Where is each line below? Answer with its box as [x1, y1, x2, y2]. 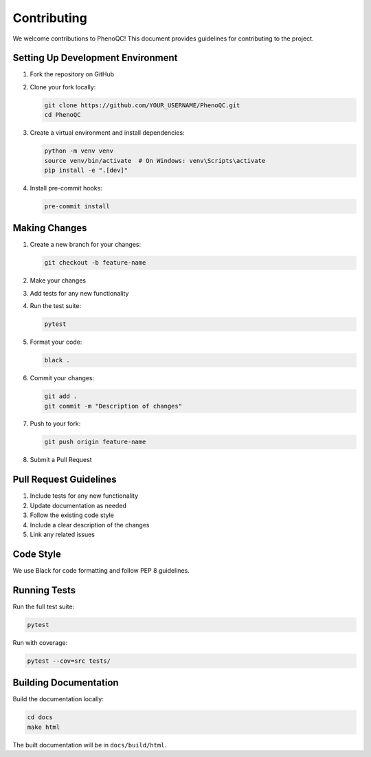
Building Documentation [12, 677, 120, 689]
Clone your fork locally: [30, 83, 96, 91]
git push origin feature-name [44, 438, 146, 446]
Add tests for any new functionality [30, 289, 129, 297]
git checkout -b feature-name [44, 259, 146, 267]
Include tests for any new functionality [30, 492, 139, 500]
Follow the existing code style [30, 511, 115, 519]
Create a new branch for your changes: [30, 241, 141, 249]
